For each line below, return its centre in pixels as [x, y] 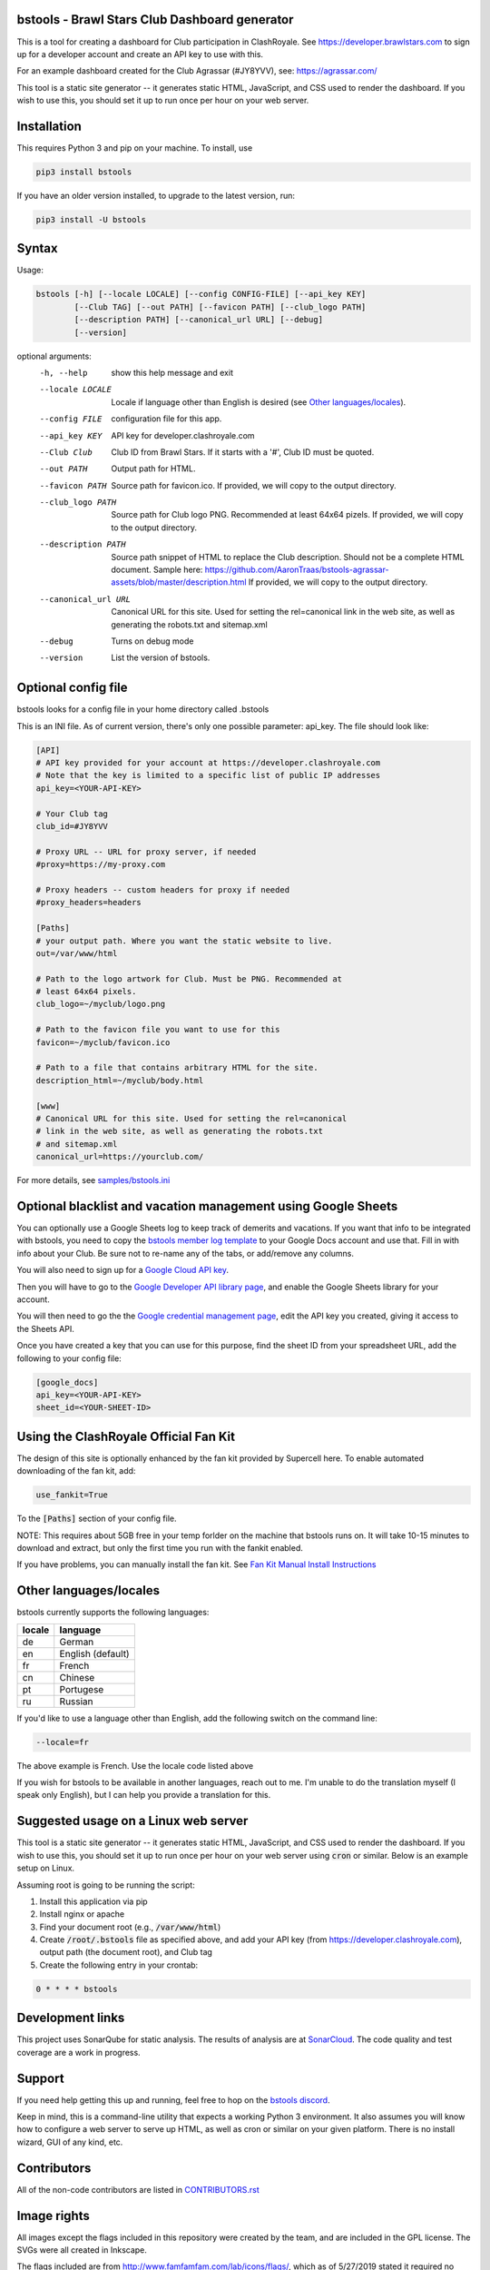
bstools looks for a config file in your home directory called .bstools [143, 709]
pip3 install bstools [84, 172]
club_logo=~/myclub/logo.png [101, 1004]
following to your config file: [69, 1358]
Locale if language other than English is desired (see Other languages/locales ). [259, 402]
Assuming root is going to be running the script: [106, 1885]
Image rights [53, 2216]
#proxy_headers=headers [89, 903]
